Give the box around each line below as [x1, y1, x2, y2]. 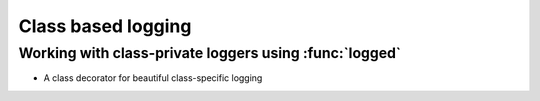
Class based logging [18, 15, 192, 37]
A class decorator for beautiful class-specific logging [43, 72, 263, 84]
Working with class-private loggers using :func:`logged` [18, 44, 402, 62]
